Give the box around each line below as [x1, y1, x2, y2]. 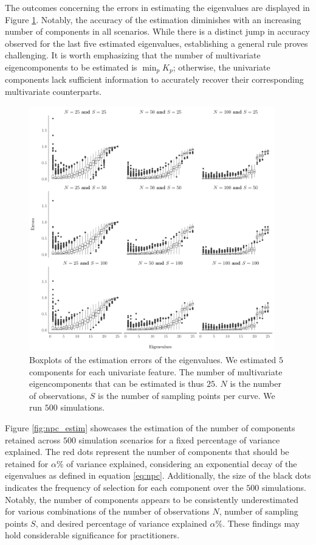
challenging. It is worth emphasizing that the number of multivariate [5, 49, 261, 61]
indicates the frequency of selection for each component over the [5, 481, 244, 493]
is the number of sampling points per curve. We [98, 389, 275, 401]
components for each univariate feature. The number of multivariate [29, 365, 283, 378]
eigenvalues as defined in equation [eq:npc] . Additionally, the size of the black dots [5, 469, 311, 482]
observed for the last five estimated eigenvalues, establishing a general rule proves [5, 36, 308, 49]
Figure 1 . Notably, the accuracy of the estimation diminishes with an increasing [5, 13, 301, 26]
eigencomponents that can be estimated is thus [29, 377, 204, 390]
